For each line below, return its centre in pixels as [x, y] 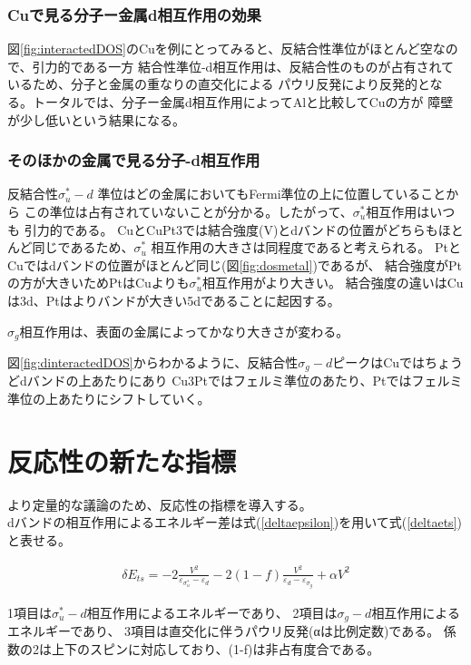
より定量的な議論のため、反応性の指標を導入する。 [160, 504]
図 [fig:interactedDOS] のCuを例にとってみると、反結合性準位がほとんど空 [220, 49]
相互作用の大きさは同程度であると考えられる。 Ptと [306, 247]
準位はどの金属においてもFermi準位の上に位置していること [272, 194]
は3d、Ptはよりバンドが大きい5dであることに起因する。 [174, 300]
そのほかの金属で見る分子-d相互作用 [134, 160]
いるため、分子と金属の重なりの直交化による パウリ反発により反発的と [219, 84]
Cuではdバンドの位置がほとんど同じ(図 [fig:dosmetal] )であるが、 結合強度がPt [235, 264]
